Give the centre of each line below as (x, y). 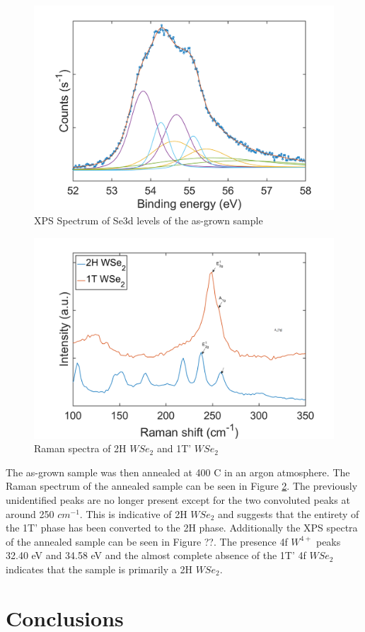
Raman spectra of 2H (80, 448)
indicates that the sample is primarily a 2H (99, 569)
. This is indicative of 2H (133, 513)
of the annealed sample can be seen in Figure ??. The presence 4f (147, 541)
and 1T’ (174, 448)
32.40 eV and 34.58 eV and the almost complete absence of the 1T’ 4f (156, 555)
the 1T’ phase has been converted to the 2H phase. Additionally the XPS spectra (182, 528)
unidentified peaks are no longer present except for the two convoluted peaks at (178, 500)
